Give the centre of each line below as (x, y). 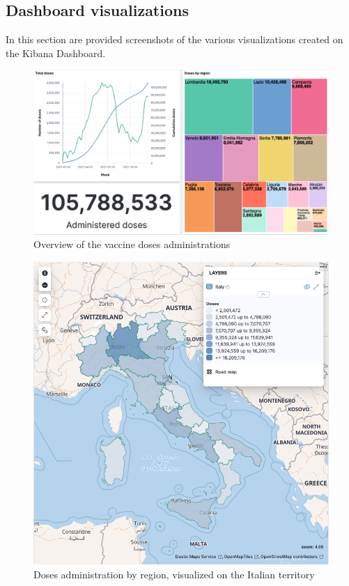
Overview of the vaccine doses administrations (132, 244)
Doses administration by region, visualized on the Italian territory (174, 574)
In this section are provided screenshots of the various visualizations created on (174, 39)
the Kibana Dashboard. (56, 53)
